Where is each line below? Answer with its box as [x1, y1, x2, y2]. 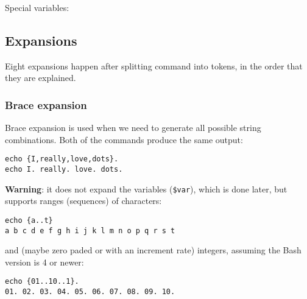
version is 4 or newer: [5, 255, 84, 268]
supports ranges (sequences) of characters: [5, 194, 162, 207]
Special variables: [5, 1, 69, 13]
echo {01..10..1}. [5, 277, 79, 286]
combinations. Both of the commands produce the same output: [5, 133, 243, 146]
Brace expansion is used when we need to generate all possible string [5, 121, 261, 134]
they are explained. [5, 71, 76, 84]
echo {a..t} [5, 216, 53, 225]
